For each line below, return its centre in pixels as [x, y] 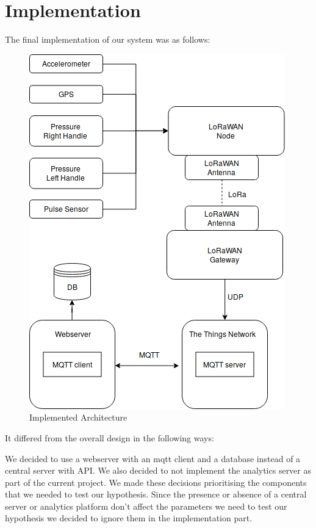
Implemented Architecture [78, 417]
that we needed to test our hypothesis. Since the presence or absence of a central [156, 494]
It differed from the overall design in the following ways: [110, 437]
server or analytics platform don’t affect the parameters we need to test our [146, 506]
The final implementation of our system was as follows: [108, 39]
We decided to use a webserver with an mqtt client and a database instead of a [153, 458]
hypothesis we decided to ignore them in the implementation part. [129, 518]
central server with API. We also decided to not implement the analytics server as [158, 470]
